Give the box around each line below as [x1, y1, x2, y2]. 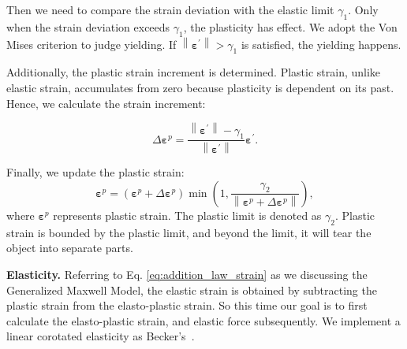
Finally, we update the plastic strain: [6, 164, 185, 180]
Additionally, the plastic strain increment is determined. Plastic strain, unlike [6, 64, 381, 80]
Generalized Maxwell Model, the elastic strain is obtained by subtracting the [6, 281, 377, 298]
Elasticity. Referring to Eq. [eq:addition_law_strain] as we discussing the [6, 265, 368, 282]
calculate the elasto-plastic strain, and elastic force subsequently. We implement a [6, 312, 401, 329]
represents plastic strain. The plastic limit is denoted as [53, 206, 322, 223]
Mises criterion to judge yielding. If [6, 35, 177, 52]
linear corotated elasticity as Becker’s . [6, 328, 195, 344]
